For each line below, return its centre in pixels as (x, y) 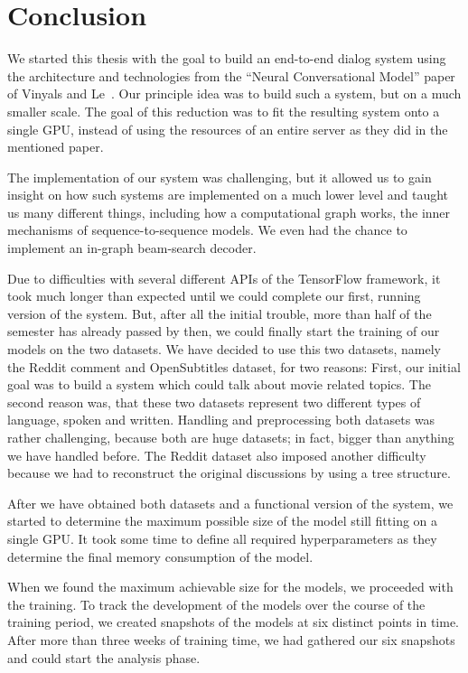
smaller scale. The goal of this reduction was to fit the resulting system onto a (224, 111)
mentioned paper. (56, 147)
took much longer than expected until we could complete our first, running (214, 296)
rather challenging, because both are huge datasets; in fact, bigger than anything (231, 437)
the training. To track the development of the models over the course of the (216, 604)
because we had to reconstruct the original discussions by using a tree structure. (229, 473)
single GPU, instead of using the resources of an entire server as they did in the (228, 129)
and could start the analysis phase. (104, 657)
